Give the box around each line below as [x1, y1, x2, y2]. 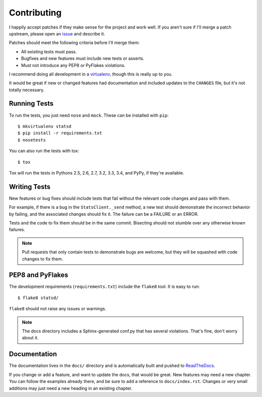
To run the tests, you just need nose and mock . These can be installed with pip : [9, 112, 169, 118]
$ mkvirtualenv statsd [17, 124, 72, 129]
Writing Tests [9, 182, 51, 191]
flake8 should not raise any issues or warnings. [9, 306, 106, 312]
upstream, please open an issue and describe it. [9, 31, 105, 36]
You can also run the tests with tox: [9, 148, 80, 154]
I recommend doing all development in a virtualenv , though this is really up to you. [9, 71, 173, 77]
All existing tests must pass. [21, 48, 77, 54]
